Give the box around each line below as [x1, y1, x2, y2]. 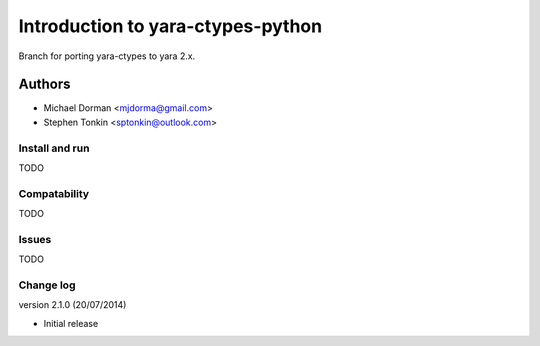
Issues [18, 232, 52, 246]
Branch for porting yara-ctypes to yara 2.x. [18, 50, 196, 62]
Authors [18, 76, 71, 93]
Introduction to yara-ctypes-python [18, 15, 323, 37]
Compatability [18, 186, 90, 200]
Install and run [18, 141, 90, 155]
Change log [18, 278, 76, 292]
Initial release [43, 317, 99, 329]
